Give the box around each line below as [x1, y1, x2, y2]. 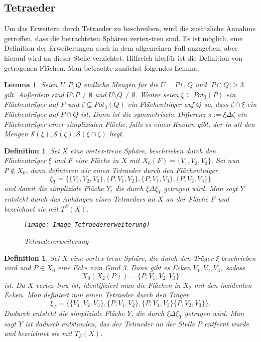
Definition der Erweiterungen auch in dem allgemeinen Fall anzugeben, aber [4, 43, 238, 53]
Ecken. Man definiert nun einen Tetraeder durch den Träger [4, 289, 189, 300]
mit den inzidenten [194, 279, 252, 290]
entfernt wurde [204, 318, 249, 328]
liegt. [109, 128, 124, 139]
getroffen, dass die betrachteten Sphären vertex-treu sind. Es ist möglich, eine [4, 33, 243, 43]
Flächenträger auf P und [4, 99, 79, 109]
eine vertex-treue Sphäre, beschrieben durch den [70, 145, 216, 155]
